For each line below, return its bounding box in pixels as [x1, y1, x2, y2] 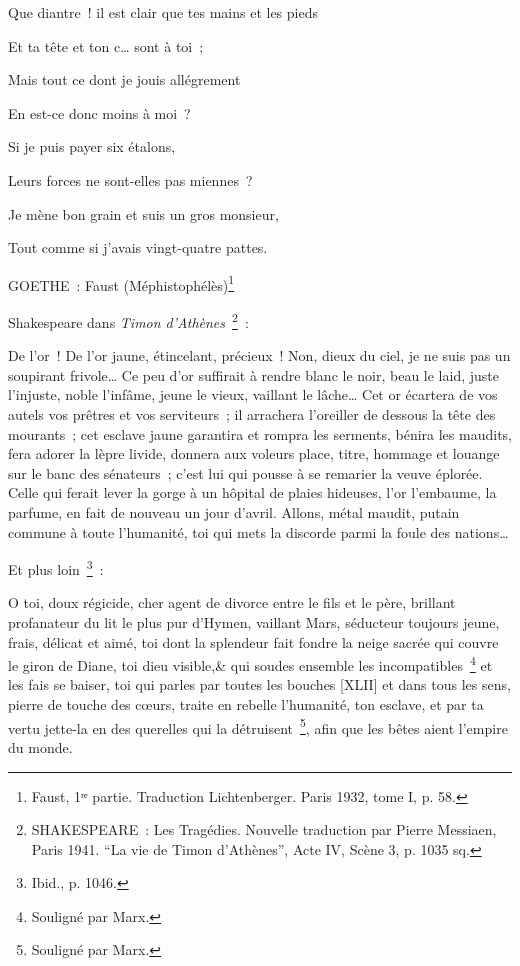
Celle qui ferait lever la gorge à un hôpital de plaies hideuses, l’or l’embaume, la [8, 482, 497, 503]
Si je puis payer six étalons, [8, 136, 176, 157]
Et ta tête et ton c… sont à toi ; [8, 35, 204, 56]
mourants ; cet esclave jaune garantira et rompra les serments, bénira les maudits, [8, 423, 512, 444]
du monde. [8, 736, 73, 757]
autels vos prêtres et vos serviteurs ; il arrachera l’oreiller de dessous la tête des [8, 404, 496, 425]
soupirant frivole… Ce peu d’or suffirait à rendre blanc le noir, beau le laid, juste [8, 364, 499, 385]
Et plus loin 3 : [8, 556, 104, 579]
